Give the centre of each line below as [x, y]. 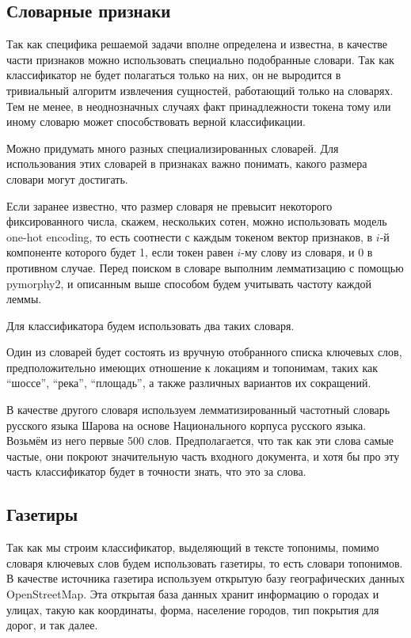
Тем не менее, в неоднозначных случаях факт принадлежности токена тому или [199, 106]
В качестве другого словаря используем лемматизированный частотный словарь [198, 410]
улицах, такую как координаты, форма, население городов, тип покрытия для [193, 609]
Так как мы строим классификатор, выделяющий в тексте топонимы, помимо [193, 547]
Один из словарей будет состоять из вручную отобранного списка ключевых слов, [204, 352]
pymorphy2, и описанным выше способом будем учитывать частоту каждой [189, 283]
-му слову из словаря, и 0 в [307, 252]
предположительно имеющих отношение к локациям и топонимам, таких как [192, 367]
